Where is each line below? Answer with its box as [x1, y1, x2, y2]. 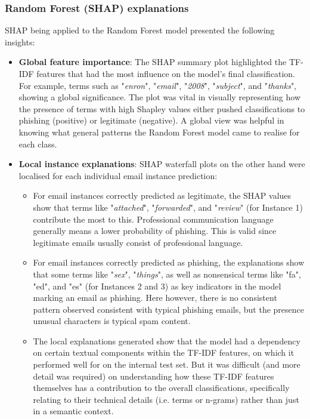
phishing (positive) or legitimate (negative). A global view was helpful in [18, 114, 284, 127]
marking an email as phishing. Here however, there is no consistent [33, 291, 277, 304]
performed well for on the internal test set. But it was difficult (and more [33, 358, 300, 371]
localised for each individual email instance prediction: [18, 169, 218, 181]
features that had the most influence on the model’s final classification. [36, 67, 295, 79]
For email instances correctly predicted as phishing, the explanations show [33, 256, 305, 269]
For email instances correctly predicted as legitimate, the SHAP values [33, 189, 292, 202]
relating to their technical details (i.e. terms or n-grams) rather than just [33, 393, 299, 405]
